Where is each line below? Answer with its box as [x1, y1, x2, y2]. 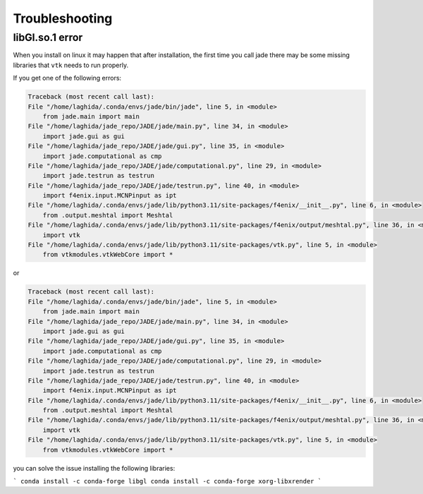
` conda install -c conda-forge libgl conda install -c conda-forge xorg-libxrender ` [13, 477, 322, 485]
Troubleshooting [13, 11, 113, 26]
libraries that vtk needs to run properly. [13, 61, 129, 69]
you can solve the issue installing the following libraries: [13, 464, 176, 472]
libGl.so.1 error [13, 31, 83, 44]
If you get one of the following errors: [13, 74, 122, 83]
